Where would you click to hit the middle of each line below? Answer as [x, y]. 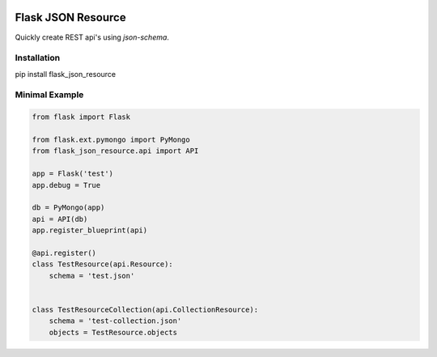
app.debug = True [66, 185]
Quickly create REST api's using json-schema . [92, 37]
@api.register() [64, 253]
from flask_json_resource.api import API [115, 151]
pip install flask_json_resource [66, 74]
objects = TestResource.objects [113, 332]
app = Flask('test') [72, 174]
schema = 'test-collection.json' [115, 321]
